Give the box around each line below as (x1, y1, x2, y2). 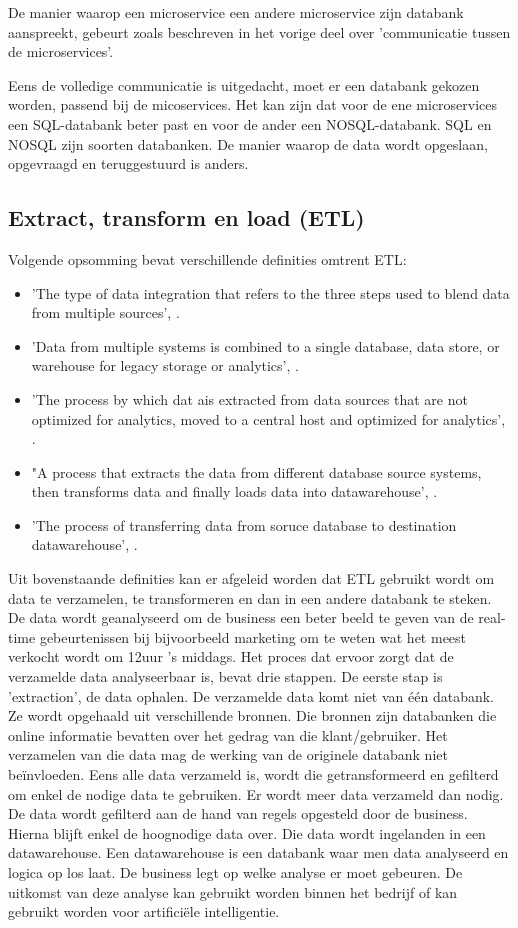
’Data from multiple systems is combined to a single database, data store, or (31, 335, 500, 356)
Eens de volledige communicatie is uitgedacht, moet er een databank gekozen (8, 74, 480, 95)
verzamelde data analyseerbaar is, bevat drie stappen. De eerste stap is (8, 666, 443, 687)
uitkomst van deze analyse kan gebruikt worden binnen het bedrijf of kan (8, 881, 458, 902)
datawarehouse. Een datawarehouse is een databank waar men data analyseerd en (8, 842, 509, 863)
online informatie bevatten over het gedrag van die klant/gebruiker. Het (8, 724, 448, 745)
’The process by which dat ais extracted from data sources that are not (31, 388, 468, 409)
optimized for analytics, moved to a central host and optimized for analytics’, (31, 408, 506, 429)
